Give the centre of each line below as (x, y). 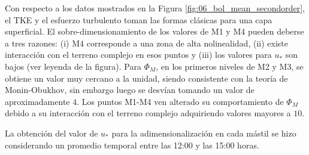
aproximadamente (37, 101)
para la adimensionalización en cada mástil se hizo (204, 133)
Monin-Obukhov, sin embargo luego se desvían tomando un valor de (130, 90)
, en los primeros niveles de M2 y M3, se (230, 66)
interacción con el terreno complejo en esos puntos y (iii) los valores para (138, 55)
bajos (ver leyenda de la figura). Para (73, 66)
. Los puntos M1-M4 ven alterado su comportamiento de (180, 101)
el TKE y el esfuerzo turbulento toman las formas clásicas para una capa (139, 19)
